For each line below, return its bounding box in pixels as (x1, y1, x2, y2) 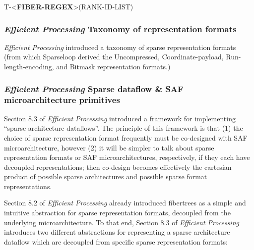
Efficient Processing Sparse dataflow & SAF (4, 82, 184, 95)
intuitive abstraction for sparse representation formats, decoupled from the (4, 207, 231, 218)
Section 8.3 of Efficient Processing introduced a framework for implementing (4, 113, 236, 123)
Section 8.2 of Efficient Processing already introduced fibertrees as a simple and (4, 198, 246, 208)
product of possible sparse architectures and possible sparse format (4, 171, 207, 182)
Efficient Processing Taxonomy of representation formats (4, 22, 237, 35)
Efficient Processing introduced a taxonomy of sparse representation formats (4, 42, 236, 52)
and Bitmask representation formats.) (56, 61, 171, 71)
